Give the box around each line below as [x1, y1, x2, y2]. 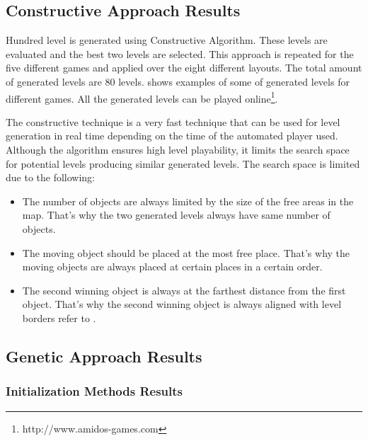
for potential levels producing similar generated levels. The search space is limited [6, 156, 360, 171]
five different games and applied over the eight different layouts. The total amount [6, 60, 362, 75]
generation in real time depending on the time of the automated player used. [6, 128, 338, 143]
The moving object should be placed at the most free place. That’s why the [22, 245, 350, 260]
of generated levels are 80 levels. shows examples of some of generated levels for [6, 74, 350, 88]
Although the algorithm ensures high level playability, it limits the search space [6, 142, 350, 157]
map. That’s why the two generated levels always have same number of [22, 207, 330, 222]
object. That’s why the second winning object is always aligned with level [22, 297, 342, 311]
